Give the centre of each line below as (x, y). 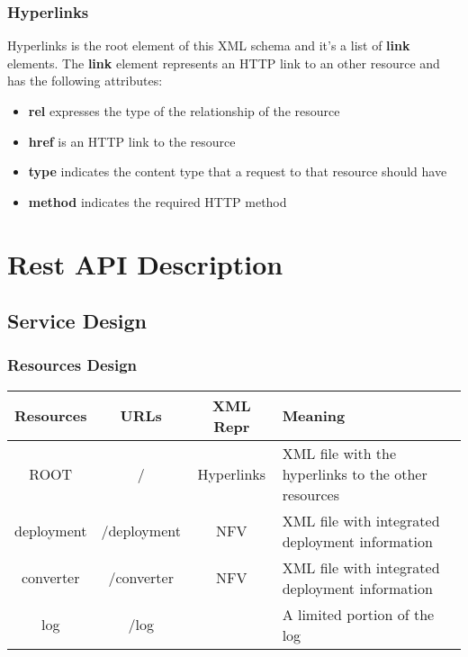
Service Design (77, 321)
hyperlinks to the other (355, 473)
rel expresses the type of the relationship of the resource (184, 111)
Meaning (314, 416)
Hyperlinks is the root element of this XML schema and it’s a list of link (209, 45)
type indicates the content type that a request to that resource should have (238, 171)
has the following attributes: (85, 81)
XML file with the (339, 453)
